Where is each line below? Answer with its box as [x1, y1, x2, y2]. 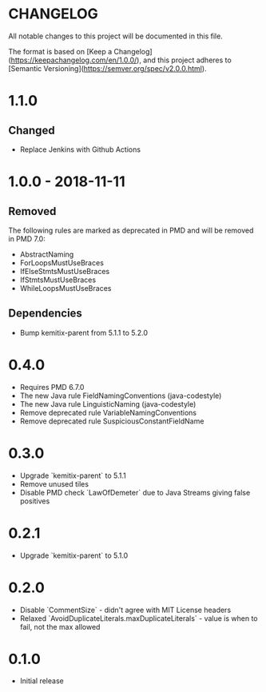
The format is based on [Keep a [8, 46, 113, 56]
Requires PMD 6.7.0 [19, 382, 85, 392]
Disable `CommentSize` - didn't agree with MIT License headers [19, 605, 232, 614]
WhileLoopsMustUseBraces [19, 283, 112, 292]
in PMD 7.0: [8, 233, 46, 244]
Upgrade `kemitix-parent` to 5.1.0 [19, 551, 129, 560]
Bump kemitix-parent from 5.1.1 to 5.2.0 [19, 328, 148, 337]
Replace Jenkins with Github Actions [19, 145, 141, 154]
